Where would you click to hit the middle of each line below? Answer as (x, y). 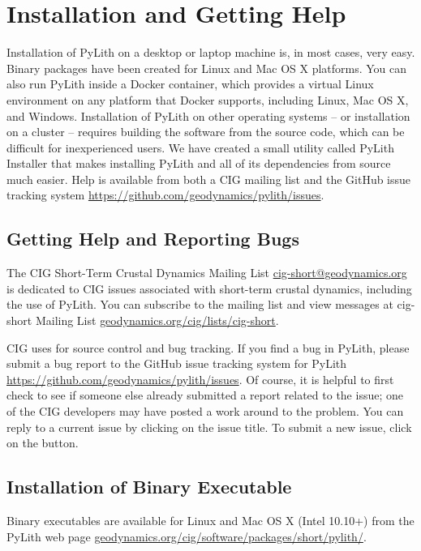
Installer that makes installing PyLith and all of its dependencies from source (199, 163)
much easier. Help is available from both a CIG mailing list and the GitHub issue (209, 179)
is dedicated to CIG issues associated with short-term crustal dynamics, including (209, 288)
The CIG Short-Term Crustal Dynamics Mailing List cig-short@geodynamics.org (207, 273)
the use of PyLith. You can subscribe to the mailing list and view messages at (200, 304)
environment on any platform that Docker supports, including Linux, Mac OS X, (208, 99)
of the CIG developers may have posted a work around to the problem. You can (205, 411)
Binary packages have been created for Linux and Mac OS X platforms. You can (207, 68)
